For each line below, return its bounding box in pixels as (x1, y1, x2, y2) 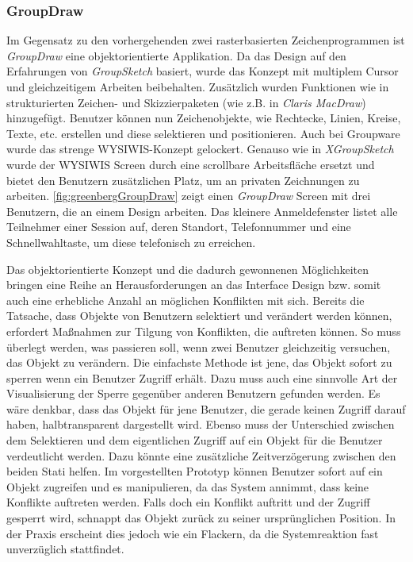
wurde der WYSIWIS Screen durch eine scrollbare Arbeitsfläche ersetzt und (6, 156, 375, 172)
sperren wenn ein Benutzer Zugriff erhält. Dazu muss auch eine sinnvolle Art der (6, 369, 398, 386)
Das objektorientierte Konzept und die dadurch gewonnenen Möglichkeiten (6, 260, 369, 277)
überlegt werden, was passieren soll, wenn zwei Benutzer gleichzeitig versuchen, (6, 338, 391, 355)
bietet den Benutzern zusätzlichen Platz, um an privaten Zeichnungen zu (6, 171, 360, 188)
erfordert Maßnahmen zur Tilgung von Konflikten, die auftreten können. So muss (6, 322, 401, 339)
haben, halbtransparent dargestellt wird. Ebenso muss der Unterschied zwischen (6, 416, 395, 433)
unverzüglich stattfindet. (6, 541, 124, 557)
